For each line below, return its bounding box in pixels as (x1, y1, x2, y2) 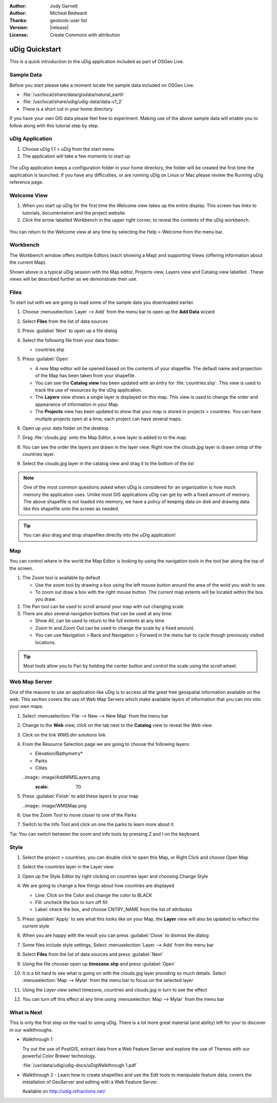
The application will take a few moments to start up (22, 153, 130, 159)
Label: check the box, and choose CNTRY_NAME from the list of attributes (35, 906, 192, 913)
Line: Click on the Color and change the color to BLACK (35, 892, 152, 898)
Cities (35, 765, 48, 771)
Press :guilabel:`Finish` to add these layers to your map (22, 793, 138, 799)
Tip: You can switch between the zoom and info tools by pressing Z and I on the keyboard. (9, 830, 201, 837)
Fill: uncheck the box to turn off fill (35, 899, 108, 905)
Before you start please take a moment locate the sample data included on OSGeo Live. (9, 82, 194, 88)
